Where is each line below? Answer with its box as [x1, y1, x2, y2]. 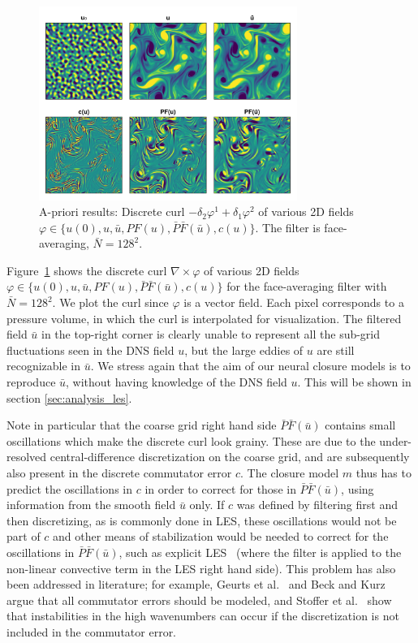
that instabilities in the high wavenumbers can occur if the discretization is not [6, 607, 399, 624]
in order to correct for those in [144, 480, 296, 497]
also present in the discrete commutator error [6, 464, 232, 481]
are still [317, 341, 355, 358]
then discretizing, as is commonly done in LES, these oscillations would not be [6, 511, 397, 529]
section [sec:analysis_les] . [6, 389, 132, 406]
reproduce [6, 373, 56, 391]
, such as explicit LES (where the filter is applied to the [119, 543, 402, 560]
